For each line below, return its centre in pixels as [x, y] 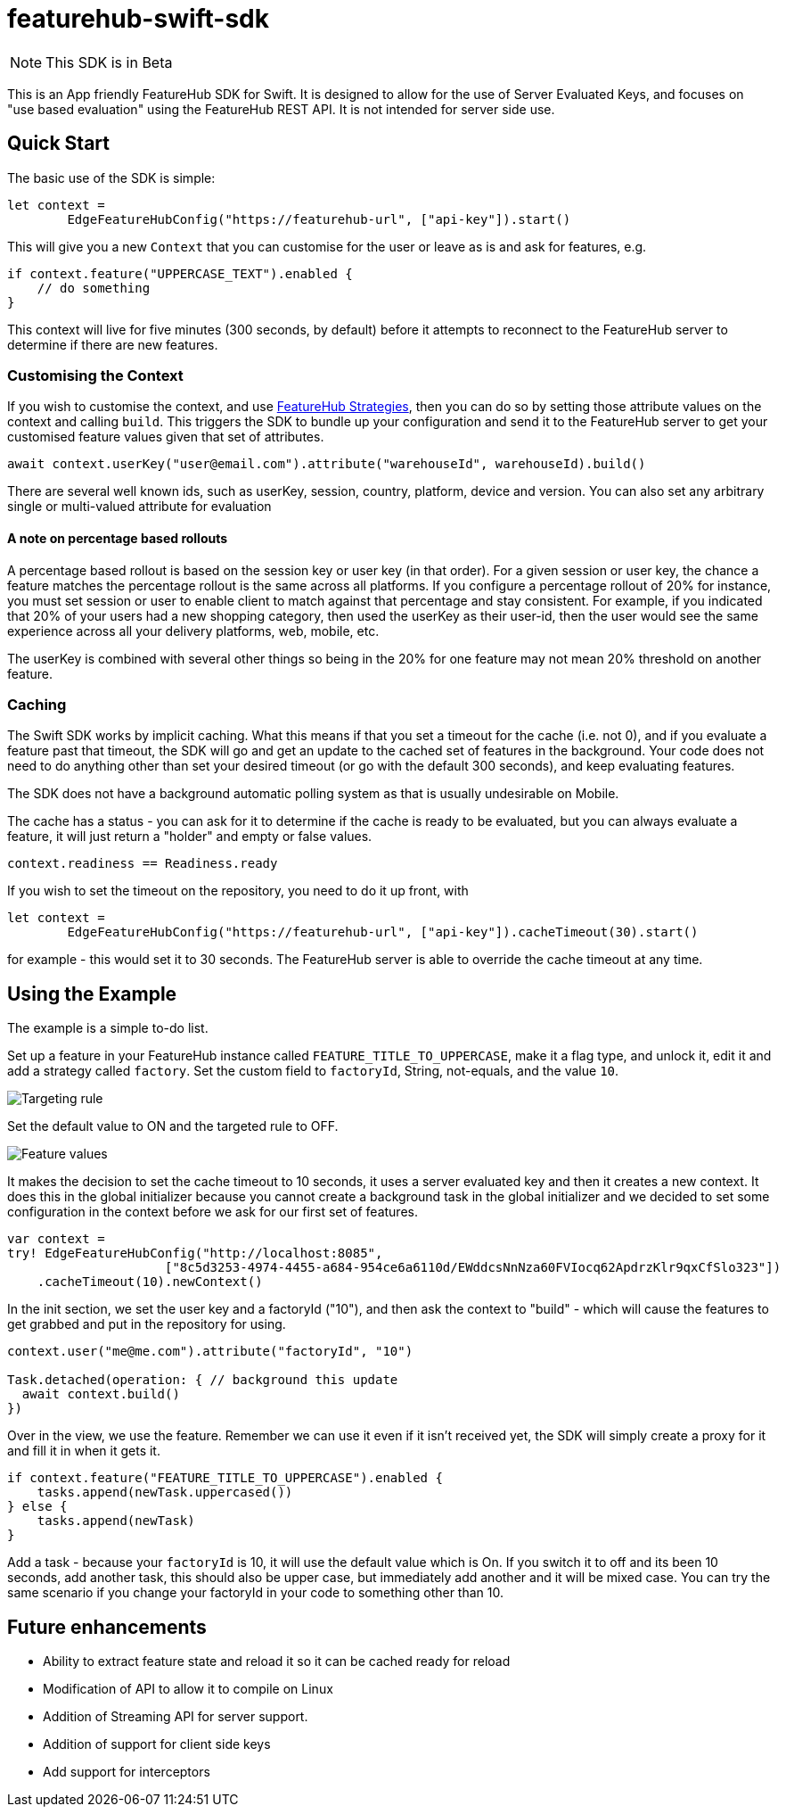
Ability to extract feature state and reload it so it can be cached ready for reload [277, 1661]
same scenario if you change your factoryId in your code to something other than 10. [255, 1593]
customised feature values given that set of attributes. [166, 437]
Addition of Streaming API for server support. [176, 1716]
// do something [94, 288]
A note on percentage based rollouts [118, 538]
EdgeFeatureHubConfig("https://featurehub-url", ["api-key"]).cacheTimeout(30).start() [383, 932]
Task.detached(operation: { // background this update [203, 1380]
